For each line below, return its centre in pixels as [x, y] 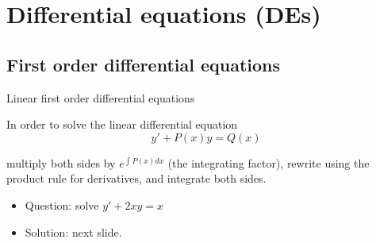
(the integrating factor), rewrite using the [269, 162]
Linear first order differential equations [101, 97]
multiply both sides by [61, 162]
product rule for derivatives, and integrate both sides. [136, 178]
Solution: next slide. [73, 231]
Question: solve [62, 204]
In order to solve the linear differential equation [122, 124]
